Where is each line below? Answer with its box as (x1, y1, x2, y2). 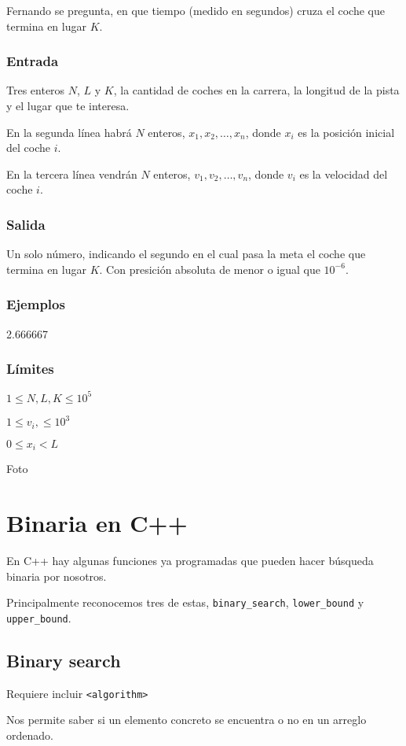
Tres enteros (6, 82, 65, 98)
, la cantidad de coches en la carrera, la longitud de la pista (113, 82, 400, 98)
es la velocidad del (299, 165, 388, 182)
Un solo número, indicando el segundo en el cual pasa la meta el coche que (6, 246, 366, 262)
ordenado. (6, 726, 53, 743)
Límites (6, 359, 54, 379)
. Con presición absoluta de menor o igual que (99, 260, 320, 277)
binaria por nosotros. (6, 567, 107, 584)
